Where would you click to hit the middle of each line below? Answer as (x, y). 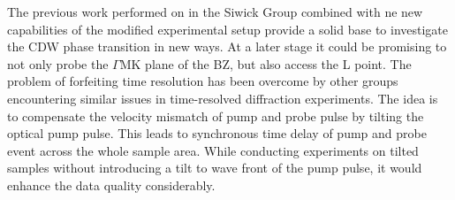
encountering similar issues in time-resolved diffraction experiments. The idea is (223, 98)
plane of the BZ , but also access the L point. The (278, 63)
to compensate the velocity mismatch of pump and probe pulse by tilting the (216, 115)
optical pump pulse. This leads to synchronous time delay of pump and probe (217, 133)
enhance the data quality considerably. (111, 185)
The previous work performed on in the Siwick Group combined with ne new (215, 12)
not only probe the (58, 63)
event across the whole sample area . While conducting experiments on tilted (213, 150)
